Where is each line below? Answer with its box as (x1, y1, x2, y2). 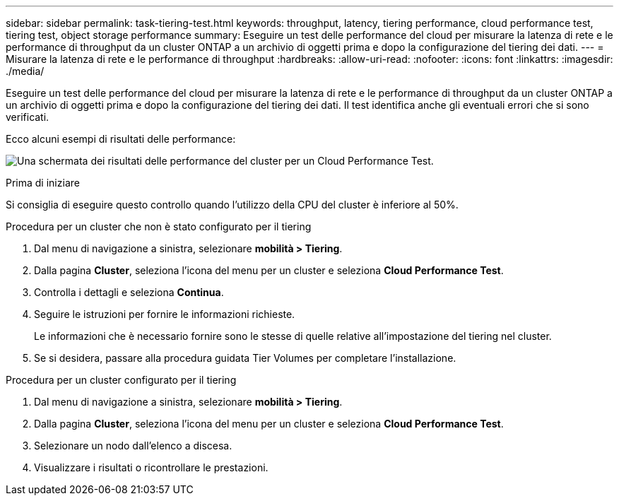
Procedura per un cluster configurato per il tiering (6, 374, 237, 386)
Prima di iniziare (6, 177, 80, 189)
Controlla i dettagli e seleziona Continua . (34, 286, 224, 298)
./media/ (6, 65, 45, 77)
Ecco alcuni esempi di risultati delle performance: (6, 133, 236, 145)
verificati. (6, 111, 49, 123)
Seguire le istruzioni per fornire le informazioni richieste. (34, 308, 295, 320)
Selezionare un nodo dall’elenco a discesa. (34, 440, 232, 452)
